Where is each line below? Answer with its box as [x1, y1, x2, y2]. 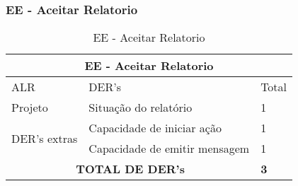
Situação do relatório [88, 99, 193, 116]
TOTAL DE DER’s [76, 161, 185, 178]
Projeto [11, 99, 48, 116]
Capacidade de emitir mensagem [88, 140, 250, 157]
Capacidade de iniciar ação [88, 120, 222, 136]
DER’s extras [11, 129, 78, 146]
